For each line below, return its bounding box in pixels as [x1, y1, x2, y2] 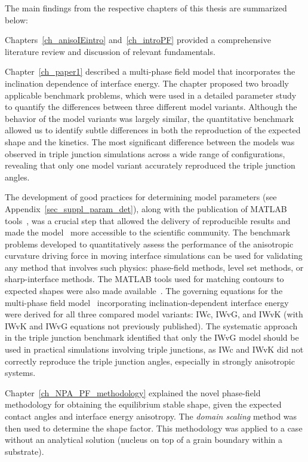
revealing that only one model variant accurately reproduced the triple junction [5, 159, 295, 172]
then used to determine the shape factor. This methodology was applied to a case [5, 421, 303, 434]
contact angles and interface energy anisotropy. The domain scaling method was [5, 410, 297, 422]
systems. [5, 366, 36, 379]
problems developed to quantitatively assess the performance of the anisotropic [5, 237, 294, 250]
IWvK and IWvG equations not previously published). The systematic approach [5, 319, 298, 332]
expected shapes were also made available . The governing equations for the [5, 284, 283, 297]
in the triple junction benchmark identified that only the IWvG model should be [5, 331, 299, 344]
